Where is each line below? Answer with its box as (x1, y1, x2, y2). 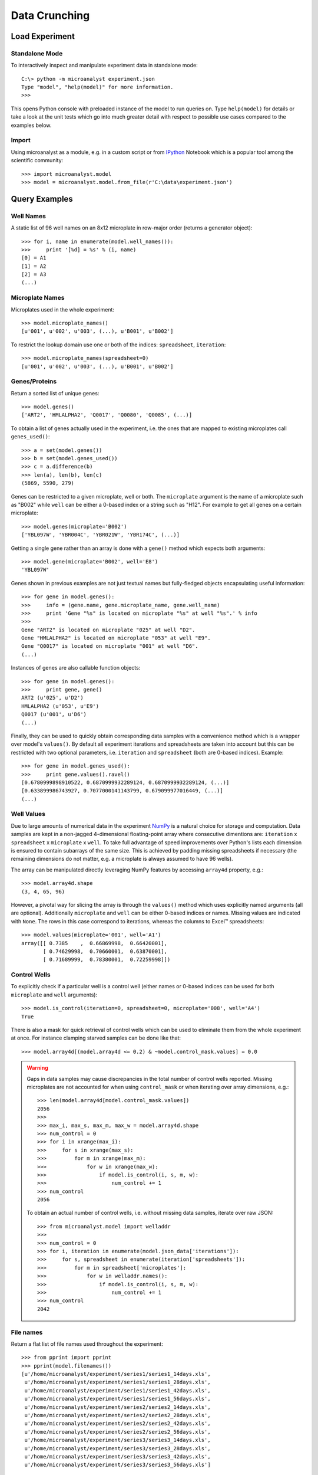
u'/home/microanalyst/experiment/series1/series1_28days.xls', (24, 1379, 211, 1386)
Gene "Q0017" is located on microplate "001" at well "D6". (21, 643, 198, 650)
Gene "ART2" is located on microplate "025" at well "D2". (21, 626, 196, 633)
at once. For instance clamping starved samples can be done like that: (11, 1034, 181, 1041)
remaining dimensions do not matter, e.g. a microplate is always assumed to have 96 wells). (11, 855, 233, 863)
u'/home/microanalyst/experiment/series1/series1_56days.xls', (24, 1395, 211, 1402)
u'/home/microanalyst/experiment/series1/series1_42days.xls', (24, 1387, 211, 1394)
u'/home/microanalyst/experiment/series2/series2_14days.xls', (24, 1404, 211, 1410)
